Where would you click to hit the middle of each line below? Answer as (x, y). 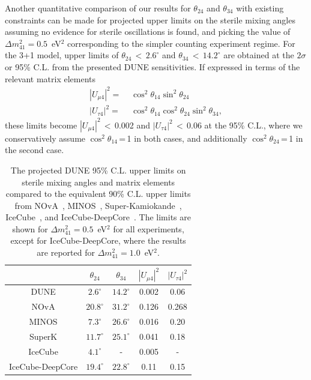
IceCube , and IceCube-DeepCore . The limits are (98, 217)
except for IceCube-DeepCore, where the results (98, 240)
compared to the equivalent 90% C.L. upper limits (98, 194)
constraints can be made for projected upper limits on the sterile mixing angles (150, 20)
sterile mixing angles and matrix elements (98, 182)
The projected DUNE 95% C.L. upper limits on (98, 170)
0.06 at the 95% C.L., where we (245, 125)
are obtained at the (259, 55)
